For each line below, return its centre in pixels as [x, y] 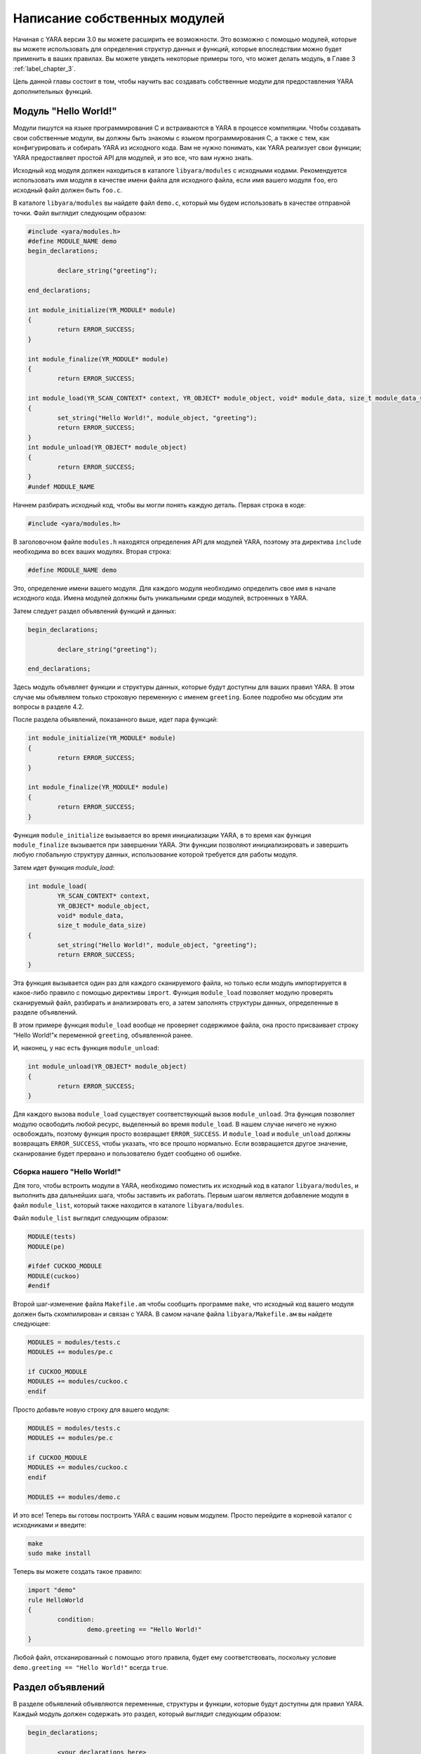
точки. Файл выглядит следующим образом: [80, 213]
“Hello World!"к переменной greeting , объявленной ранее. [103, 1035]
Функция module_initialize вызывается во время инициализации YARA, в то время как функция [162, 835]
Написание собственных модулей [119, 18]
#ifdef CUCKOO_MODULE [65, 1266]
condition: [76, 1620]
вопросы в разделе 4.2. [48, 707]
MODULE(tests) [52, 1237]
